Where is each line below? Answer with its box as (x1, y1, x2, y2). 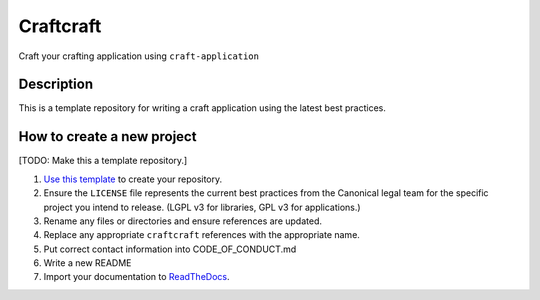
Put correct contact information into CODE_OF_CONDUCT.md (43, 243, 297, 255)
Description (18, 76, 94, 93)
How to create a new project (18, 128, 197, 145)
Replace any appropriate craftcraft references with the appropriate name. (43, 229, 360, 241)
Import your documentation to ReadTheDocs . (43, 271, 230, 283)
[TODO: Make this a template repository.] (18, 155, 188, 167)
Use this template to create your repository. (43, 173, 223, 185)
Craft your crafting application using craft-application (18, 50, 260, 62)
